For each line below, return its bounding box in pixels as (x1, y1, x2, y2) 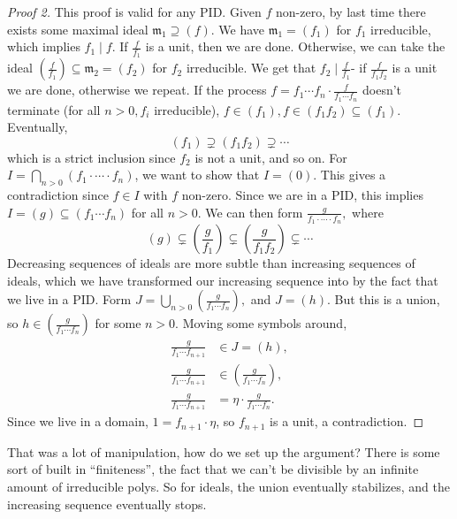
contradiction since (7, 186, 109, 204)
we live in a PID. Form (7, 290, 132, 309)
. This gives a (313, 165, 386, 184)
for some (95, 314, 141, 332)
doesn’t (362, 80, 402, 99)
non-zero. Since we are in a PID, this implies (181, 186, 423, 204)
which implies (7, 37, 80, 56)
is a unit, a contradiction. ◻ (270, 412, 424, 431)
